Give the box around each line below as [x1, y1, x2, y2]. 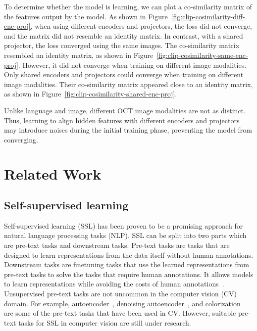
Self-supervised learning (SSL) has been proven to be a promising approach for [4, 220, 243, 231]
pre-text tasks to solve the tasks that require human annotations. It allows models [4, 269, 254, 279]
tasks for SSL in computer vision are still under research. [18, 317, 191, 328]
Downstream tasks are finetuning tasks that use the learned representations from [4, 259, 249, 270]
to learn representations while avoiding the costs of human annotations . [4, 279, 224, 289]
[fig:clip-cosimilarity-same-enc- [156, 49, 248, 60]
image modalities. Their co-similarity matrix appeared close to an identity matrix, [4, 79, 253, 89]
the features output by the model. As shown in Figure [4, 11, 168, 21]
